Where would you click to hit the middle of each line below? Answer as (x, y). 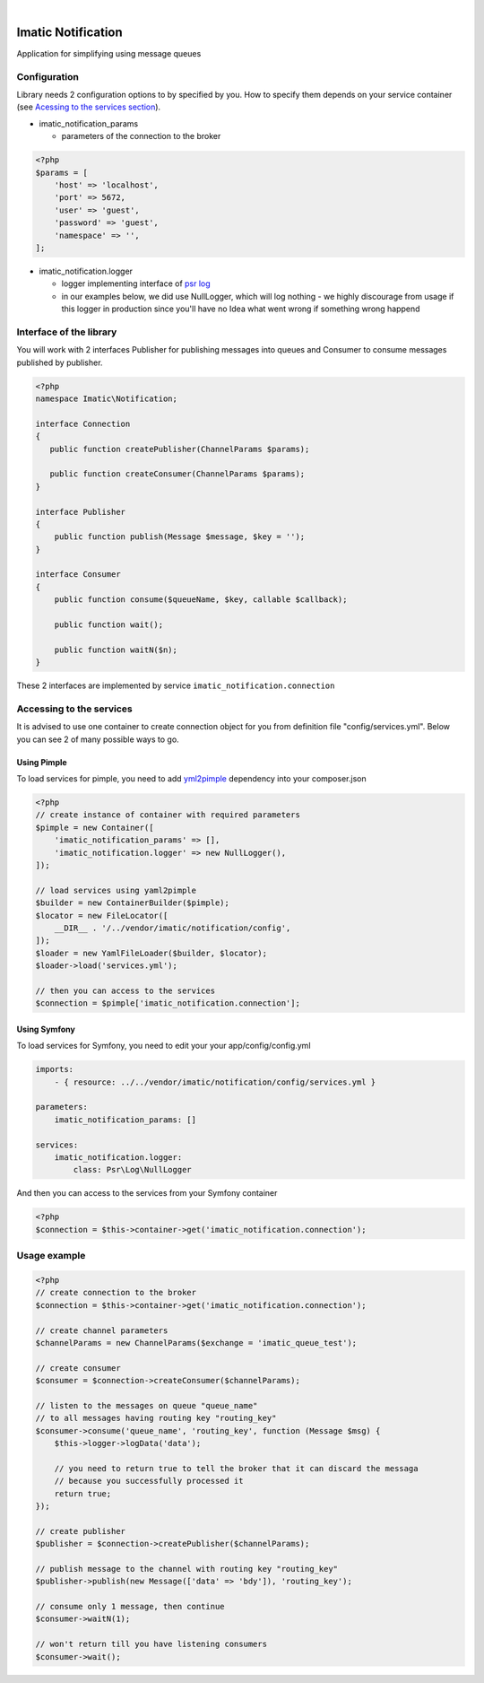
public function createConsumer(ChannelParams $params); (177, 474)
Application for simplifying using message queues (109, 53)
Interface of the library (67, 332)
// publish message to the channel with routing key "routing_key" (187, 1569)
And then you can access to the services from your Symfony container (147, 1193)
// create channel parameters (102, 1330)
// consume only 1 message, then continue (130, 1607)
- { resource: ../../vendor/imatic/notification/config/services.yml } (215, 1082)
